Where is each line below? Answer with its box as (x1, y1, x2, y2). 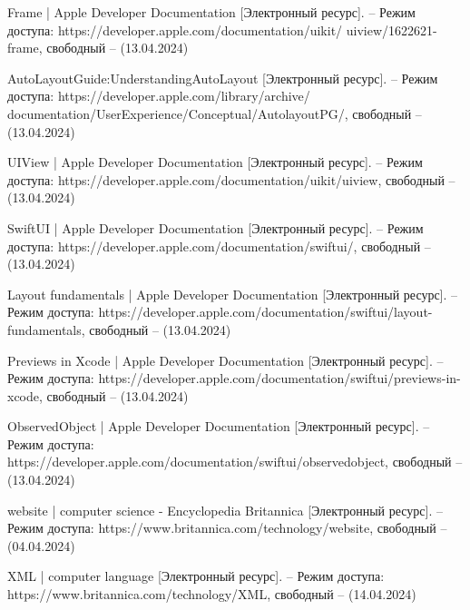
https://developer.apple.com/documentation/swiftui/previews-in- (98, 369, 461, 388)
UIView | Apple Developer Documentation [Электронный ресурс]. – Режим (7, 152, 423, 172)
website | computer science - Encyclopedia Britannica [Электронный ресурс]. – (7, 500, 443, 519)
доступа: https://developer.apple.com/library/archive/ (7, 86, 310, 105)
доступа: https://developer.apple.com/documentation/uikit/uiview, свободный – (7, 170, 455, 189)
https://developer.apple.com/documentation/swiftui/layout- (98, 302, 433, 321)
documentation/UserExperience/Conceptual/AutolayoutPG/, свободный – (7, 103, 422, 123)
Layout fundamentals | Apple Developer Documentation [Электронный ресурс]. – (7, 284, 458, 303)
